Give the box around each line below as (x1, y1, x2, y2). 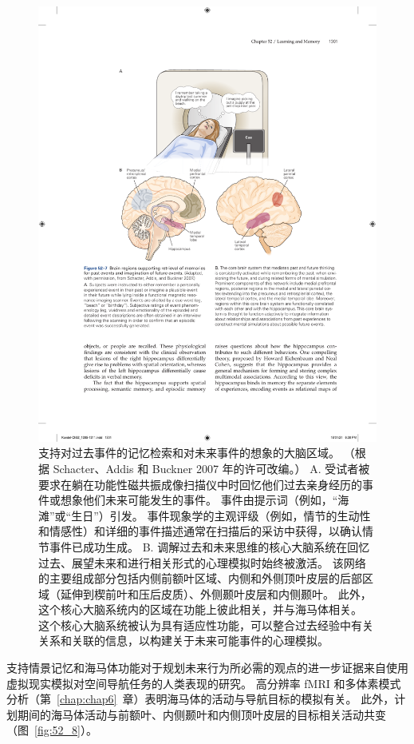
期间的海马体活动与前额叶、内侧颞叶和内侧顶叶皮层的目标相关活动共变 (17, 706, 386, 722)
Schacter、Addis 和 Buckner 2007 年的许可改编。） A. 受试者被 (53, 460, 370, 476)
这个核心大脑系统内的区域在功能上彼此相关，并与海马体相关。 (38, 601, 362, 618)
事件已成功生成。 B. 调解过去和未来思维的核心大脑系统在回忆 (49, 538, 370, 555)
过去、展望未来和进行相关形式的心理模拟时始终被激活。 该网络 (38, 554, 366, 571)
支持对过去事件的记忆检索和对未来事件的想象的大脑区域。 (38, 444, 340, 461)
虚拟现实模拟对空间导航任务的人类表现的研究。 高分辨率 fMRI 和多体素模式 (6, 674, 401, 691)
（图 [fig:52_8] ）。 (6, 722, 97, 738)
